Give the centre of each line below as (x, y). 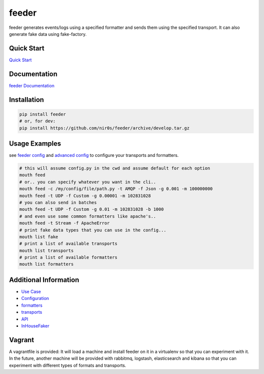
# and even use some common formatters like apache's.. (88, 216)
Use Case (31, 291)
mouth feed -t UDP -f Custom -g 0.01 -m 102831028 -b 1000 (91, 209)
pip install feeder (43, 114)
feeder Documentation (32, 85)
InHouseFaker (35, 325)
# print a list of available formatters (68, 258)
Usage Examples (35, 143)
